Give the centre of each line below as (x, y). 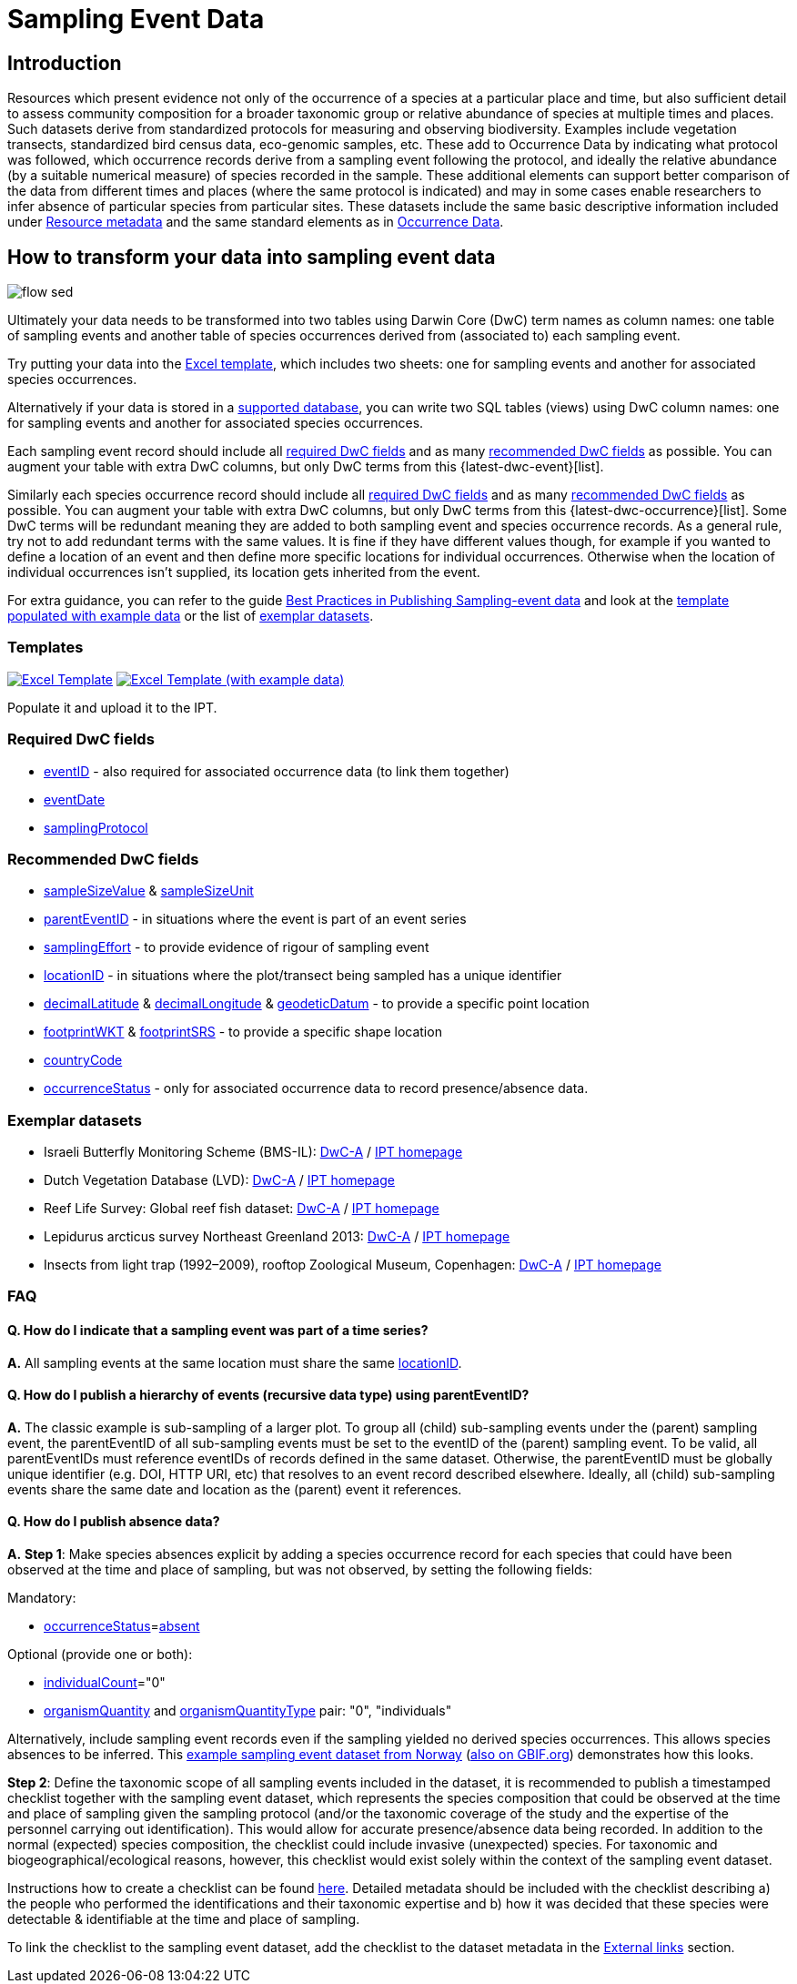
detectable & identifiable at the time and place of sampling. (184, 1919)
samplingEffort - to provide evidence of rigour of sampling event (237, 947)
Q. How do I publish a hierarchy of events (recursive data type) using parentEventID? (268, 1395)
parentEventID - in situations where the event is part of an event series (255, 919)
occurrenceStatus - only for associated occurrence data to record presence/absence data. (316, 1088)
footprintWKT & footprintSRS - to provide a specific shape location (243, 1032)
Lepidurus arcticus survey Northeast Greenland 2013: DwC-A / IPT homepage (277, 1237)
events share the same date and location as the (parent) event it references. (235, 1489)
